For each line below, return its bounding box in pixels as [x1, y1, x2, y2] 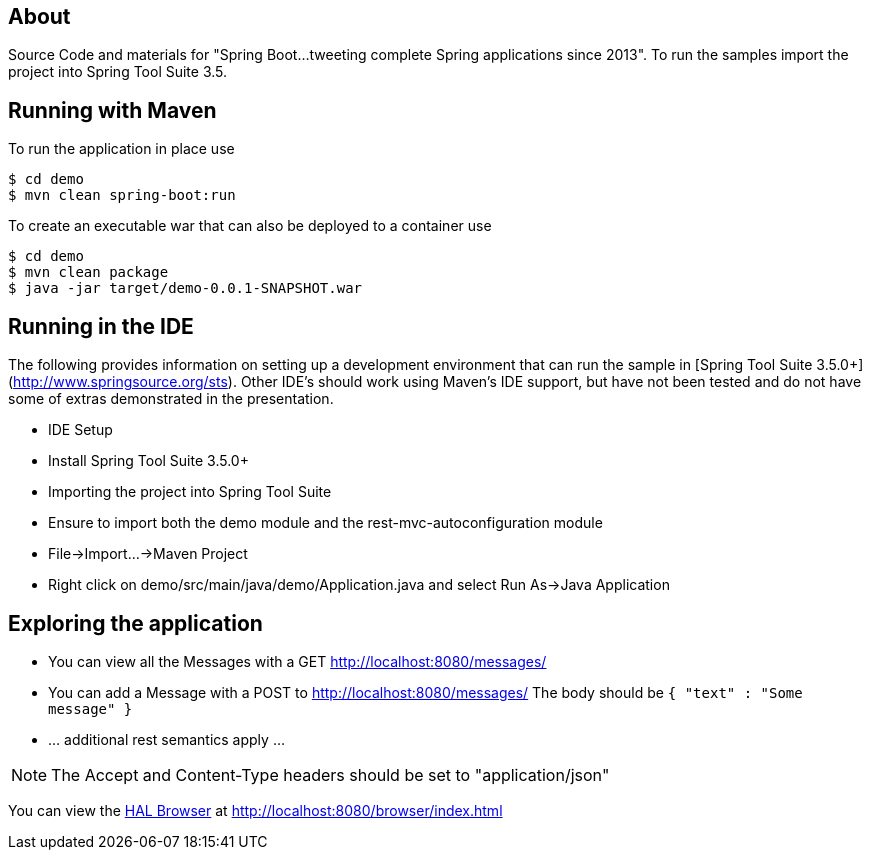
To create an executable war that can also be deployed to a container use [8, 217, 492, 235]
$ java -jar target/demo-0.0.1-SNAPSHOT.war [8, 280, 363, 297]
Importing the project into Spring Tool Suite [48, 483, 332, 501]
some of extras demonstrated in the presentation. [8, 390, 334, 408]
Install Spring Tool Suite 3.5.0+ [48, 452, 249, 470]
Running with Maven [8, 97, 217, 123]
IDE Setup [48, 421, 113, 439]
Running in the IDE [8, 313, 194, 339]
